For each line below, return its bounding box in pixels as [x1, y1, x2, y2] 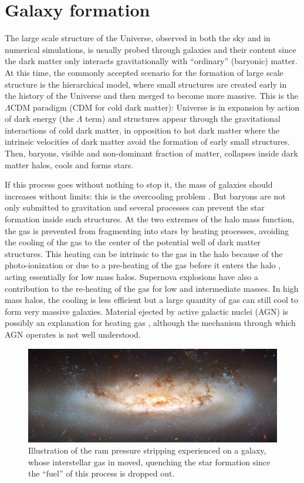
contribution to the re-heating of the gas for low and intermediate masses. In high [5, 282, 299, 294]
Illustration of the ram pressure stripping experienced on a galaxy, [28, 444, 266, 457]
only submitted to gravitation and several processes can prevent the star [5, 201, 265, 214]
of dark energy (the [5, 112, 74, 125]
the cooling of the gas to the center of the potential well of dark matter [5, 236, 261, 248]
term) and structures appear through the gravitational [85, 112, 281, 125]
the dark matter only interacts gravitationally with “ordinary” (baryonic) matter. [5, 55, 298, 67]
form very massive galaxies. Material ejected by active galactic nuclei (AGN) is [5, 305, 289, 317]
